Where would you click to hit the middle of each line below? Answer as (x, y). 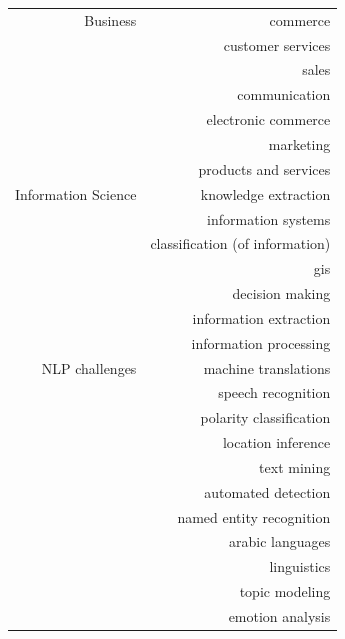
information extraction (261, 317)
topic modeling (285, 591)
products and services (264, 168)
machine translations (267, 367)
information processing (261, 342)
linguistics (300, 566)
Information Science (76, 193)
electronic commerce (268, 119)
